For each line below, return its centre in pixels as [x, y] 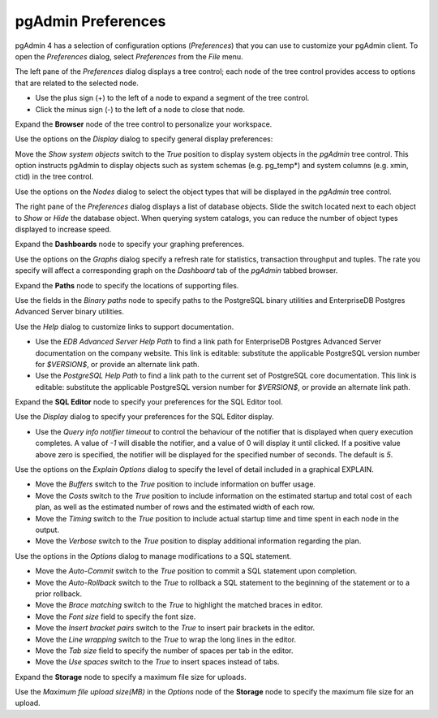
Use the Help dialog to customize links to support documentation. [125, 327]
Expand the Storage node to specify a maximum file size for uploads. [131, 677]
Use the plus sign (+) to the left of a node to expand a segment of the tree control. [172, 98]
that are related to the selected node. [77, 83]
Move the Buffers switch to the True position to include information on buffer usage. [176, 484]
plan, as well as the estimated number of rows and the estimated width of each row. [175, 507]
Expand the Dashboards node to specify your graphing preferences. [130, 244]
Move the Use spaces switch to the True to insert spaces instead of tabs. [157, 662]
